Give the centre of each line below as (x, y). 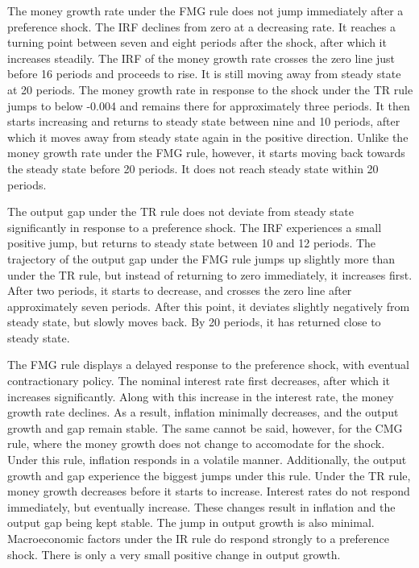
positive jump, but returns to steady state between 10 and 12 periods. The (192, 243)
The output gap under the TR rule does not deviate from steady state (180, 211)
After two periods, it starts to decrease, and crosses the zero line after (180, 290)
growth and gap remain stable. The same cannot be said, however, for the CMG (205, 427)
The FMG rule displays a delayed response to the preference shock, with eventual (208, 365)
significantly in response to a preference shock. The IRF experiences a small (195, 227)
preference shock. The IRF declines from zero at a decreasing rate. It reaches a (201, 26)
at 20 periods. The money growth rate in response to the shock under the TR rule (210, 89)
